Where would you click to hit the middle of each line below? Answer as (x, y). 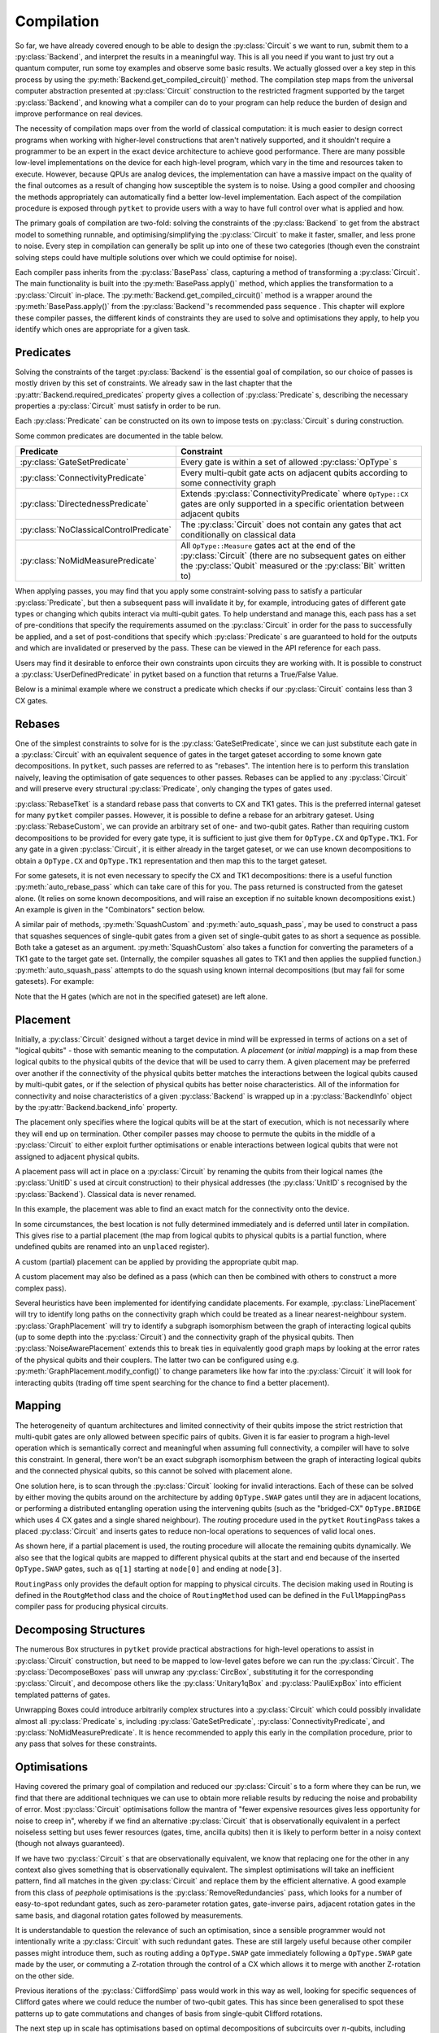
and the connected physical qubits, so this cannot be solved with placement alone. (154, 1471)
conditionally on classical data (238, 535)
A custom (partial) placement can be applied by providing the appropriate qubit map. (157, 1261)
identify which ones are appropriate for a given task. (102, 329)
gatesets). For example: (54, 982)
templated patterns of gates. (63, 1695)
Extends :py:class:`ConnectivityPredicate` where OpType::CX (294, 494)
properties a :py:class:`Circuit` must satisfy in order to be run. (118, 406)
